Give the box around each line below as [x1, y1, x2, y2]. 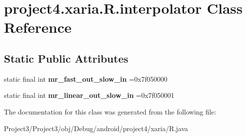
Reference [4, 17, 72, 37]
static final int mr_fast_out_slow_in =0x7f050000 [4, 73, 167, 84]
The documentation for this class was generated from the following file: [4, 106, 216, 116]
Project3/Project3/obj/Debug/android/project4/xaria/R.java [4, 123, 188, 133]
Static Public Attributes [4, 50, 128, 66]
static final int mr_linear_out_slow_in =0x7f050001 [4, 90, 175, 100]
